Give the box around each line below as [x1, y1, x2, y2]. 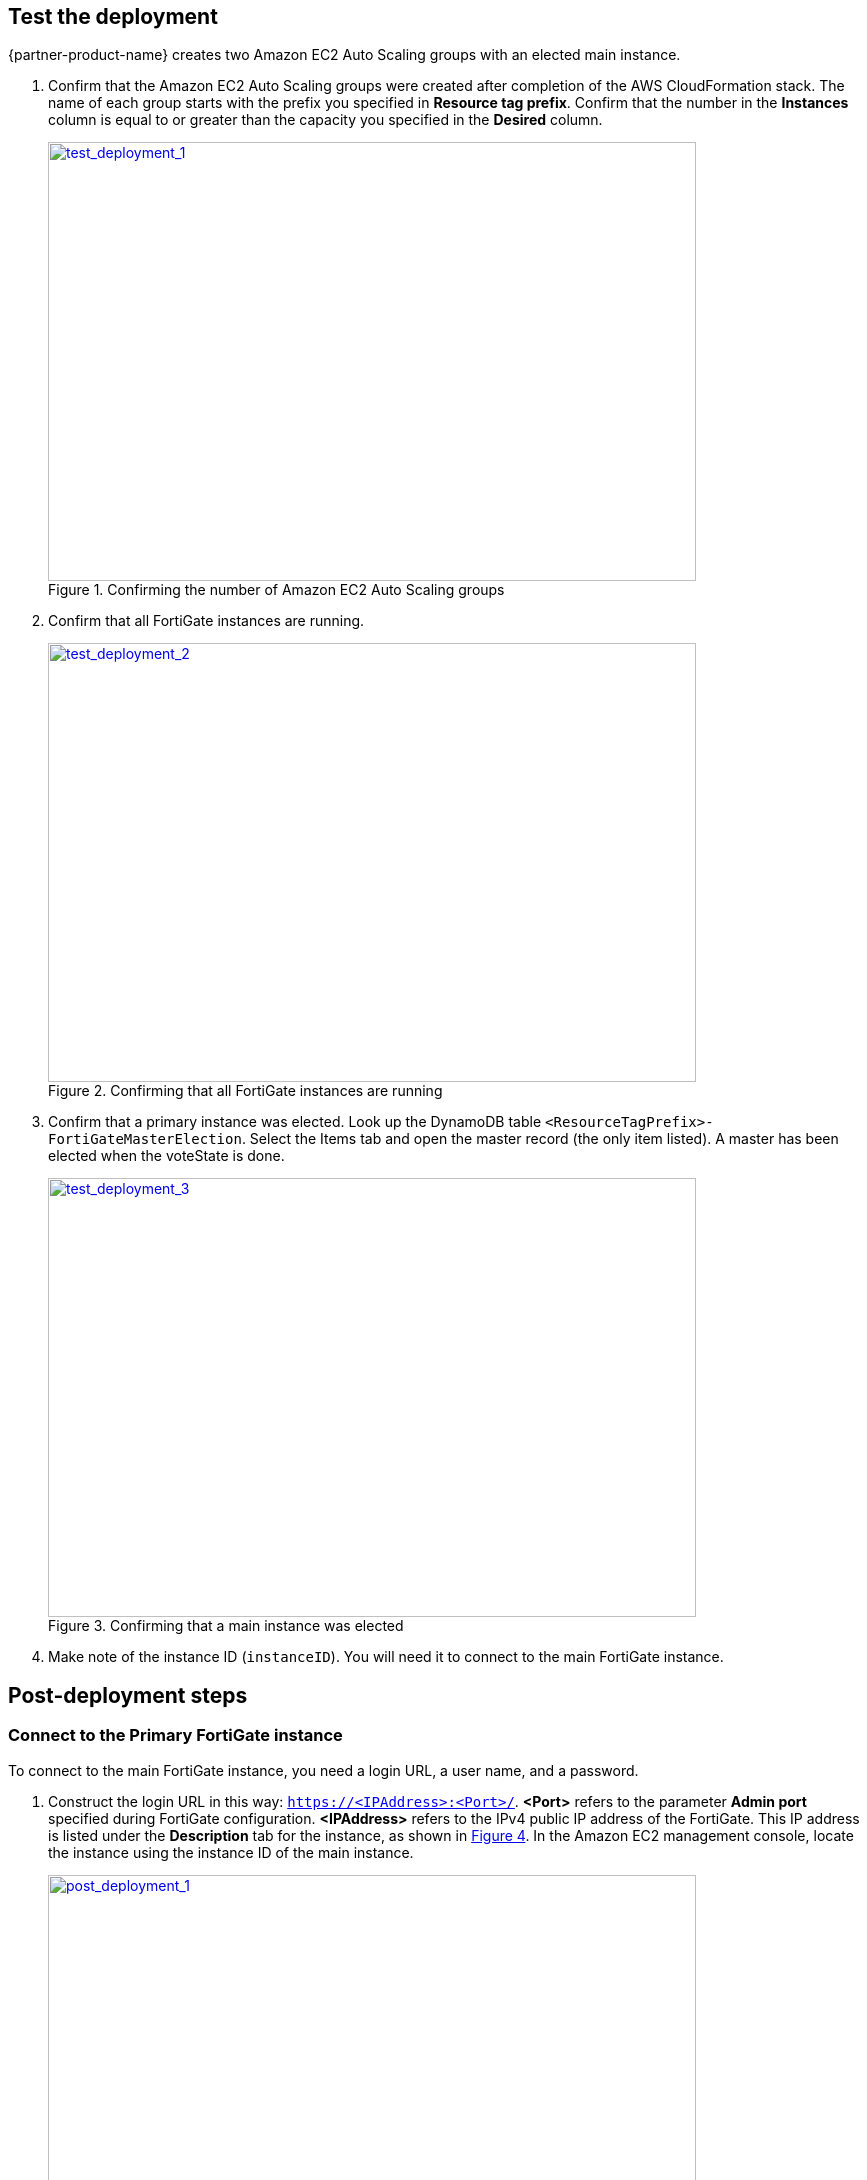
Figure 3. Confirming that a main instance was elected [48, 1617, 404, 1635]
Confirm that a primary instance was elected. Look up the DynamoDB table [48, 1113, 542, 1131]
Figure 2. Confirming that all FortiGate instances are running [48, 1082, 443, 1100]
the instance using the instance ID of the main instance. [48, 1843, 414, 1861]
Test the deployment [8, 4, 218, 29]
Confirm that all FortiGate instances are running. [48, 612, 365, 630]
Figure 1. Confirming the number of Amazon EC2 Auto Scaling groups [48, 581, 505, 599]
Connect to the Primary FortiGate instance [8, 1725, 343, 1746]
